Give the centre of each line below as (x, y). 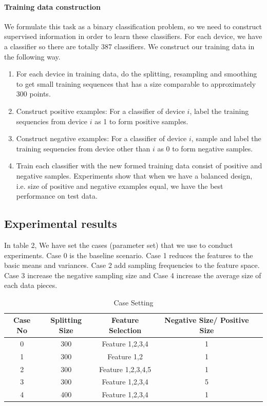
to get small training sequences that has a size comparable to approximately (136, 83)
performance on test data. (57, 196)
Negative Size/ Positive (207, 320)
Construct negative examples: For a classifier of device (101, 138)
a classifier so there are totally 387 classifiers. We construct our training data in (129, 46)
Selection (125, 330)
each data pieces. (31, 285)
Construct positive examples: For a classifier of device (100, 111)
